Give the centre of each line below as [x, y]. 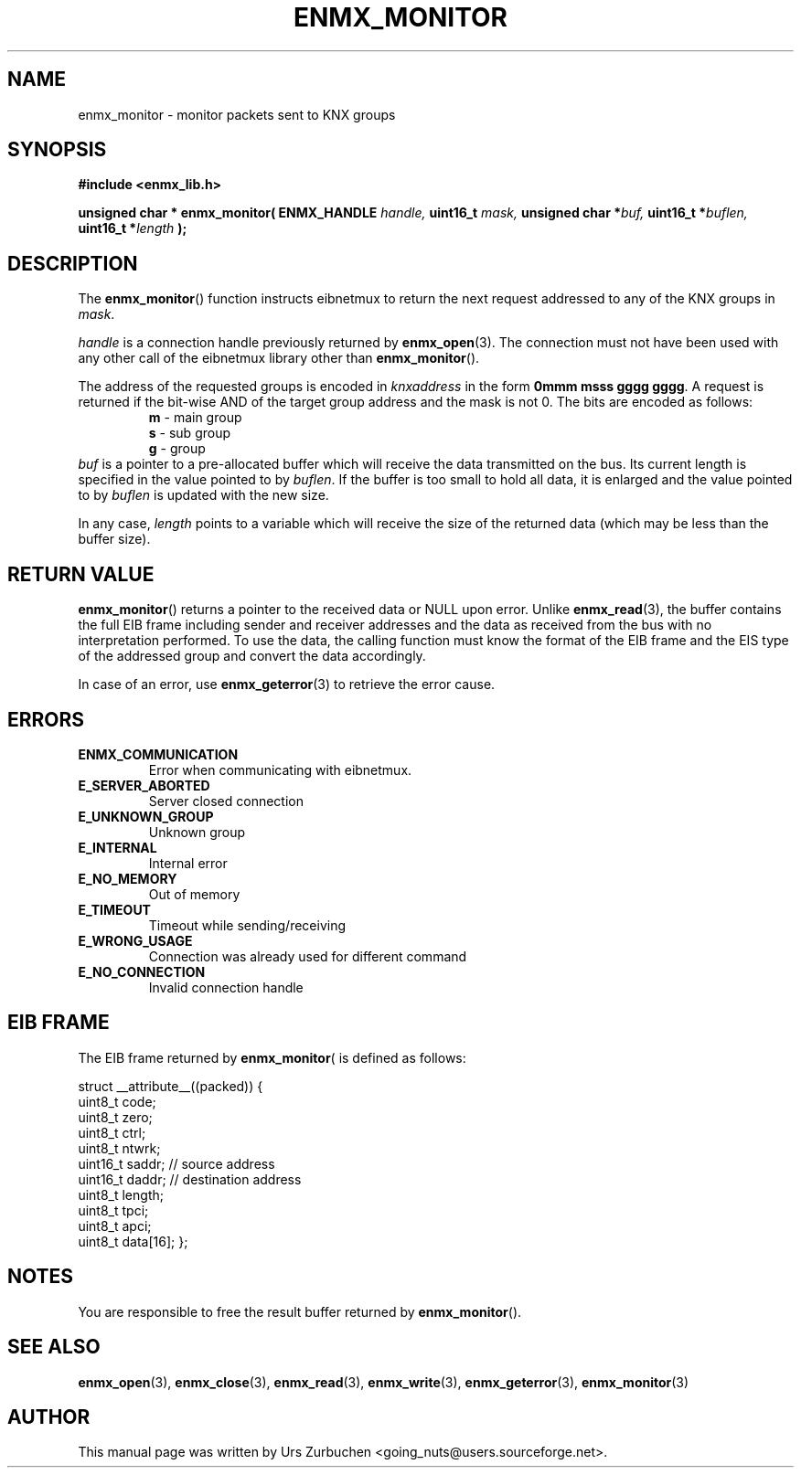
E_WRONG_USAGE [135, 940]
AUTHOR [49, 1417]
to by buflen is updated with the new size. [203, 495]
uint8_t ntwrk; [119, 1148]
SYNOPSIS [57, 150]
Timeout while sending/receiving [247, 925]
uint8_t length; [121, 1194]
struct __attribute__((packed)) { [171, 1086]
